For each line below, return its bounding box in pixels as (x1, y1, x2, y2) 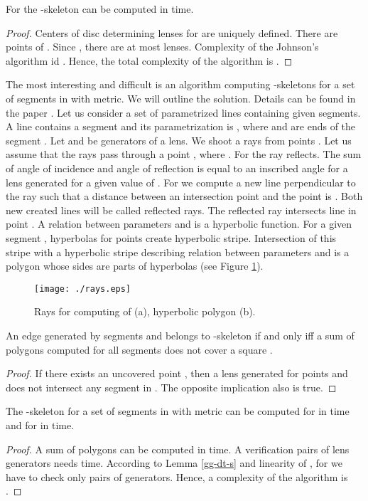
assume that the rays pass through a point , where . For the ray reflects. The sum (6, 147, 362, 162)
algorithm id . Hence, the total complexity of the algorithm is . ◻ (6, 53, 293, 68)
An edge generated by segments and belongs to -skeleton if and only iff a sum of (6, 327, 355, 342)
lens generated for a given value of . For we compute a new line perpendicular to (6, 174, 356, 189)
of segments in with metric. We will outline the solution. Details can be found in (6, 90, 356, 105)
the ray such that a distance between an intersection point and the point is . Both (6, 189, 363, 204)
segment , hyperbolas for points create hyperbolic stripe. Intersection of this (6, 230, 337, 245)
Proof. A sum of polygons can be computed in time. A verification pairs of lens (6, 441, 350, 456)
